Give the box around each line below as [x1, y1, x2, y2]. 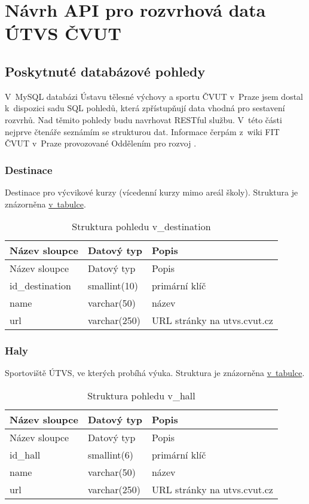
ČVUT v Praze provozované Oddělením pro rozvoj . [5, 137, 197, 149]
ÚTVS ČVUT [5, 21, 121, 45]
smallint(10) [87, 279, 139, 293]
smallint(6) [87, 447, 134, 462]
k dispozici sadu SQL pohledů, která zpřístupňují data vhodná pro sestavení [5, 102, 285, 114]
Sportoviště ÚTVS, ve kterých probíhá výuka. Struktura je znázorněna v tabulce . [5, 366, 305, 379]
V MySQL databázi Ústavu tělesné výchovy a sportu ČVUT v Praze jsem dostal [5, 90, 303, 102]
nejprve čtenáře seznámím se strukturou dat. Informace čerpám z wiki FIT [5, 125, 280, 138]
